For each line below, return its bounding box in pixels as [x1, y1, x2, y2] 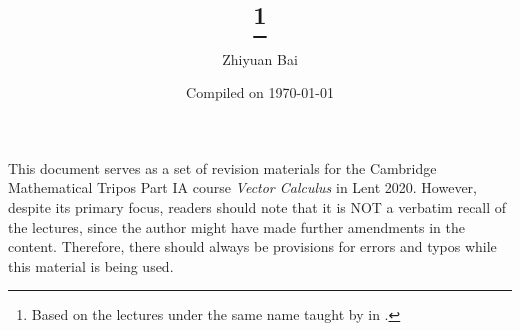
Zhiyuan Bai [222, 48, 298, 69]
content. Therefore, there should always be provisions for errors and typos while [8, 236, 497, 257]
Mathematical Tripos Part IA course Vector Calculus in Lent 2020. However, [8, 177, 477, 198]
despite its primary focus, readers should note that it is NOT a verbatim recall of [8, 196, 507, 217]
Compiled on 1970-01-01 [186, 82, 334, 103]
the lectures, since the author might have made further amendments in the [8, 216, 465, 237]
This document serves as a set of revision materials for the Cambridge [8, 157, 437, 178]
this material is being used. [8, 255, 174, 276]
